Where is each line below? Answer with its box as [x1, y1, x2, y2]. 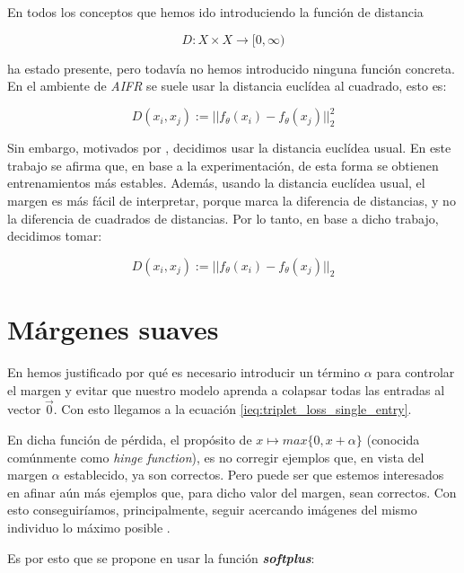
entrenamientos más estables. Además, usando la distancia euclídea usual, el [7, 173, 425, 192]
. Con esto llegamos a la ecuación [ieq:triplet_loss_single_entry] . [53, 400, 412, 419]
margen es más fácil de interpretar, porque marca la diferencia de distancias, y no [7, 191, 456, 210]
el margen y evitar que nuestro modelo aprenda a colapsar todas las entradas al [7, 380, 445, 399]
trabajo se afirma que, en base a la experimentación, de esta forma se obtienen [7, 155, 439, 174]
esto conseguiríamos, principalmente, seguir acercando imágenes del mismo [7, 500, 417, 519]
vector [7, 400, 41, 419]
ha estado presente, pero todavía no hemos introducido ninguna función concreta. [7, 58, 455, 77]
